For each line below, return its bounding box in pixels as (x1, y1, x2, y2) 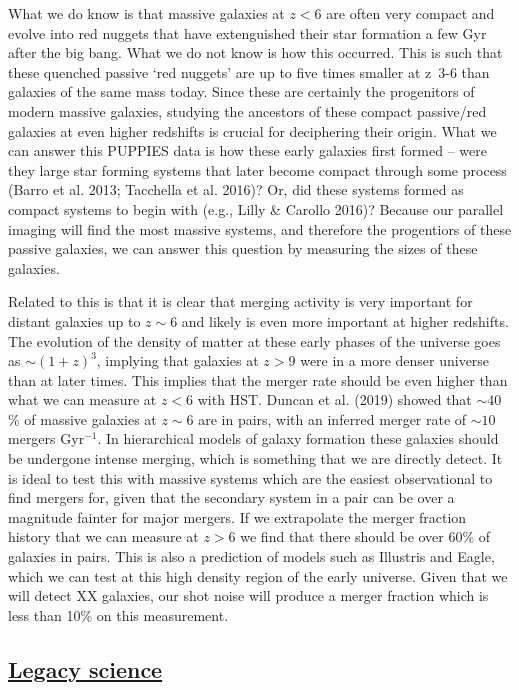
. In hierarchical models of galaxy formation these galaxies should (97, 428, 499, 449)
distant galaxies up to (8, 310, 141, 331)
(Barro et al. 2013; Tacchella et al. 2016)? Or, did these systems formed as (8, 179, 464, 200)
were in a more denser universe (300, 350, 490, 371)
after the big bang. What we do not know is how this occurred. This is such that (8, 42, 503, 63)
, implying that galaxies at (96, 350, 259, 371)
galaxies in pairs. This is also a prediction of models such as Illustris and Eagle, (8, 546, 495, 567)
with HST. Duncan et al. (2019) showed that (197, 389, 472, 410)
